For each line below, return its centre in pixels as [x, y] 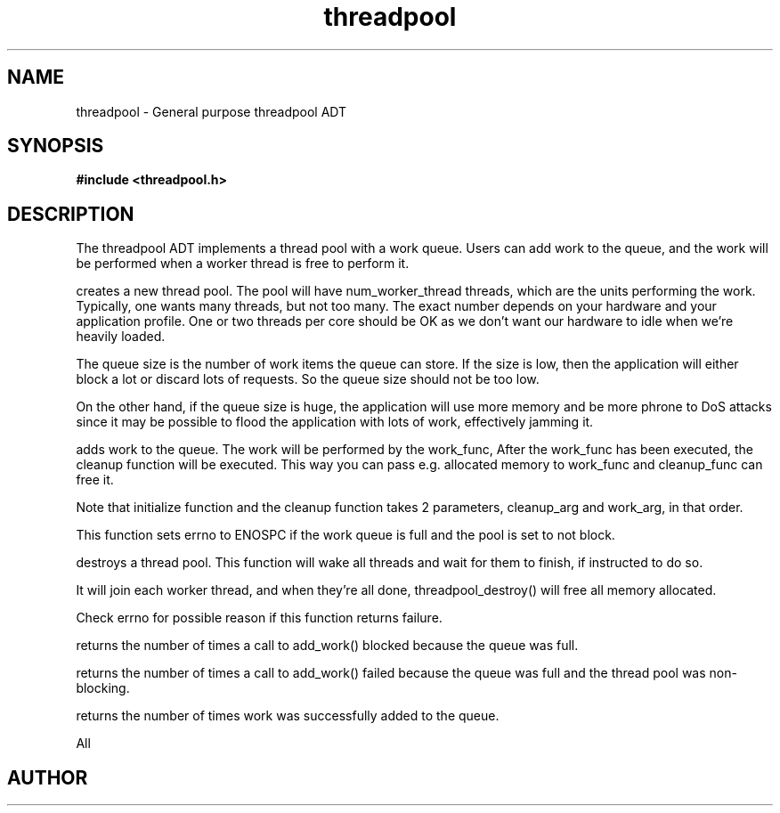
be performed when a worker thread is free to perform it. [243, 264]
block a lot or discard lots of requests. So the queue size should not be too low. [308, 379]
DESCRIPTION [71, 214]
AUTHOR [48, 777]
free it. [95, 480]
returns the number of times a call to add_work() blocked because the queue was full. [327, 646]
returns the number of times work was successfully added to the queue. [288, 716]
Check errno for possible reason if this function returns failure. [259, 618]
